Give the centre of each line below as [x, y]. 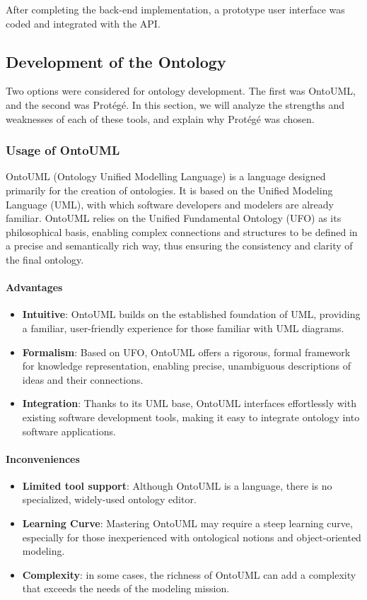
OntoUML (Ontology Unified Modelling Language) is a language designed [166, 176]
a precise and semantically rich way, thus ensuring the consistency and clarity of [179, 246]
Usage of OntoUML [63, 150]
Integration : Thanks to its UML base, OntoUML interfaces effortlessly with [189, 403]
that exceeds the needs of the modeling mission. [126, 588]
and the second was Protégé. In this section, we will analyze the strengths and [175, 104]
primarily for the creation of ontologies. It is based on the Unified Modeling [169, 190]
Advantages [34, 287]
